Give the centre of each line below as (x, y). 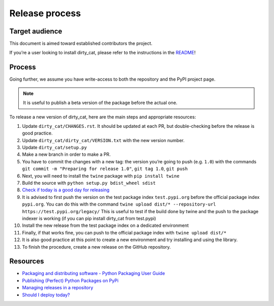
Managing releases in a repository (58, 288)
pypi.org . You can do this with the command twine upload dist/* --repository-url (119, 204)
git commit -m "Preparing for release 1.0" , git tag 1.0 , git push (105, 169)
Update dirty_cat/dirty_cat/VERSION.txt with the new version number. (103, 140)
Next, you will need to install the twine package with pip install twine (101, 176)
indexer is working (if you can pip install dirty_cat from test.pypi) (89, 218)
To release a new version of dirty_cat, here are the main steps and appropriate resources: (103, 117)
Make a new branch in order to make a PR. (66, 154)
